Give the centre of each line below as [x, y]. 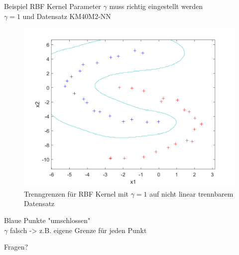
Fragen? [16, 247]
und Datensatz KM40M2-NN [67, 16]
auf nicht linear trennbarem [191, 193]
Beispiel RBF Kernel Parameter [53, 6]
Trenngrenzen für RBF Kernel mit [76, 193]
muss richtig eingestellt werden [156, 6]
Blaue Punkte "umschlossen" [47, 220]
